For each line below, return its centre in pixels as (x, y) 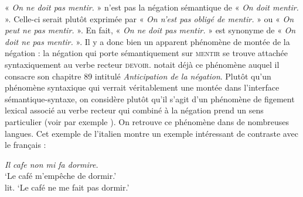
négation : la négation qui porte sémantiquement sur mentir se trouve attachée (147, 53)
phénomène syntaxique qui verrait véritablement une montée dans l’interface (142, 87)
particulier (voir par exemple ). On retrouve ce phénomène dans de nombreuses (147, 121)
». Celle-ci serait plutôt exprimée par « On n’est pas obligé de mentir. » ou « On (149, 18)
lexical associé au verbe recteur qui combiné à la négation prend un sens (134, 110)
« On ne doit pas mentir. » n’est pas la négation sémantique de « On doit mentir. (152, 7)
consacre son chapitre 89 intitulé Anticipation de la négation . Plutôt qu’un (138, 76)
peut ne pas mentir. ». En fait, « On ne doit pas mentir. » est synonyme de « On (150, 30)
